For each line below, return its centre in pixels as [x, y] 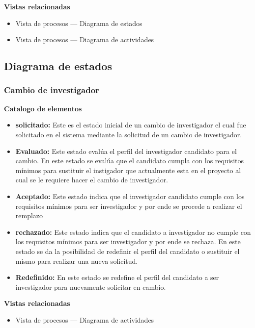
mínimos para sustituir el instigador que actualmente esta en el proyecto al [128, 170]
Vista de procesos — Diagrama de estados [79, 23]
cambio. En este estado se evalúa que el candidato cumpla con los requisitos [129, 161]
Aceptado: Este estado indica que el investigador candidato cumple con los [130, 196]
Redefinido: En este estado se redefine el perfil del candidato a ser [117, 277]
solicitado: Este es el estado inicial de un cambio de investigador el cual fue [131, 125]
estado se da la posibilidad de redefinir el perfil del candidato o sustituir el [127, 251]
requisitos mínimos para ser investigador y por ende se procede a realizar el [129, 206]
